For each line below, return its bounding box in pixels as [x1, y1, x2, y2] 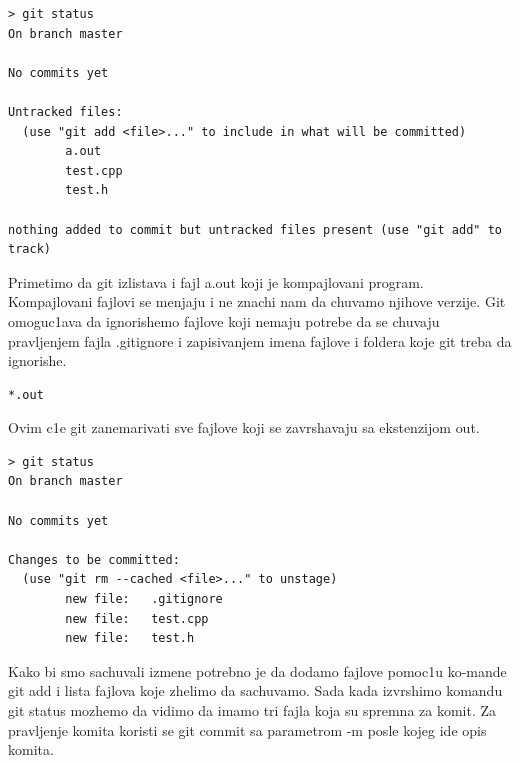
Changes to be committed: [8, 552, 180, 567]
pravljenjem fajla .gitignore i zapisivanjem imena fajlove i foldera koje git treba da [8, 330, 512, 351]
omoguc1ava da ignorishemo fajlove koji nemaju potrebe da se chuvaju [8, 310, 440, 331]
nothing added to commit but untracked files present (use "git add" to [8, 222, 502, 237]
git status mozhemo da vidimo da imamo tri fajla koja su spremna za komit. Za [8, 700, 497, 720]
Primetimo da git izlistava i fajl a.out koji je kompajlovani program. [8, 271, 424, 292]
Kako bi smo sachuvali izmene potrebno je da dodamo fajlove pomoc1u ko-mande [8, 660, 507, 681]
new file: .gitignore [65, 592, 223, 607]
